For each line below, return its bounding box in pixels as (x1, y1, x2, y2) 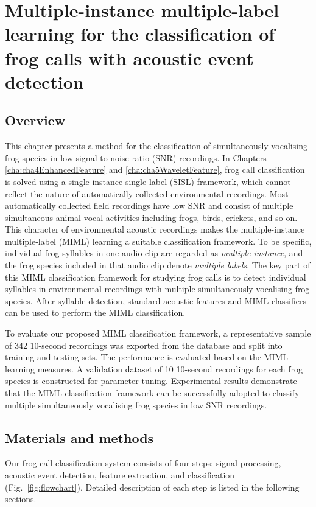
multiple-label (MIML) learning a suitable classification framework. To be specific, (5, 234, 312, 247)
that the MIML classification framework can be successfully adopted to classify (5, 386, 300, 399)
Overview (5, 111, 66, 130)
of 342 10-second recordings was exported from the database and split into (5, 338, 283, 351)
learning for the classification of (5, 21, 275, 46)
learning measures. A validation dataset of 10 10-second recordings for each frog (5, 362, 303, 375)
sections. (5, 492, 37, 505)
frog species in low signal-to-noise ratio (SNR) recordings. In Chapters (5, 151, 267, 164)
